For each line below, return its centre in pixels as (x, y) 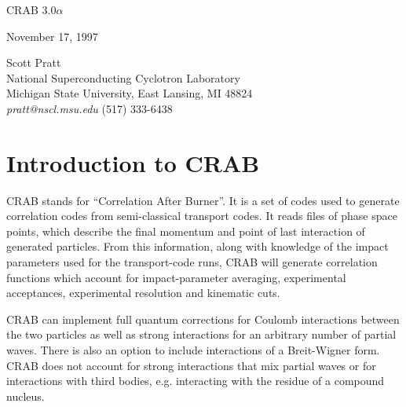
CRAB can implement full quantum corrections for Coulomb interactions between (203, 319)
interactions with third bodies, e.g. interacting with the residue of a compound (196, 381)
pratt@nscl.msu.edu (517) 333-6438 (90, 108)
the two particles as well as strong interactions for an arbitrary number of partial (201, 334)
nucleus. (26, 396)
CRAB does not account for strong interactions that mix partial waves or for (191, 365)
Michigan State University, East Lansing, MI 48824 (130, 93)
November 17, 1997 (52, 36)
